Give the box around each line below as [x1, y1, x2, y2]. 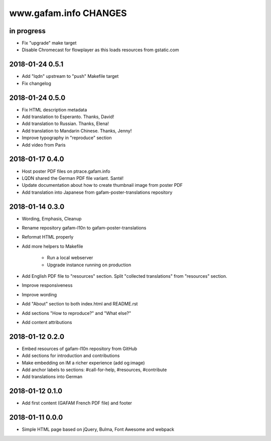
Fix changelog [22, 80, 51, 86]
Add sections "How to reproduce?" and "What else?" [22, 310, 131, 316]
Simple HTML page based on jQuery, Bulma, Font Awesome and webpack [22, 426, 175, 432]
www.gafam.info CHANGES [9, 8, 127, 19]
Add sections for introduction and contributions [22, 353, 120, 359]
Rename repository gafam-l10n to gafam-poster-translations [22, 225, 147, 231]
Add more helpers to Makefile [22, 243, 83, 249]
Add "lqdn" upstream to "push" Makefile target [22, 73, 119, 79]
